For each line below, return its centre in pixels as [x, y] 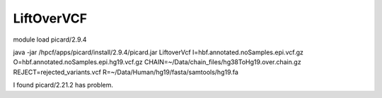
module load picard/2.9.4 [50, 39]
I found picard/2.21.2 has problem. [63, 85]
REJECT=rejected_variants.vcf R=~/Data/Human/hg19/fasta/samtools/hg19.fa [126, 72]
